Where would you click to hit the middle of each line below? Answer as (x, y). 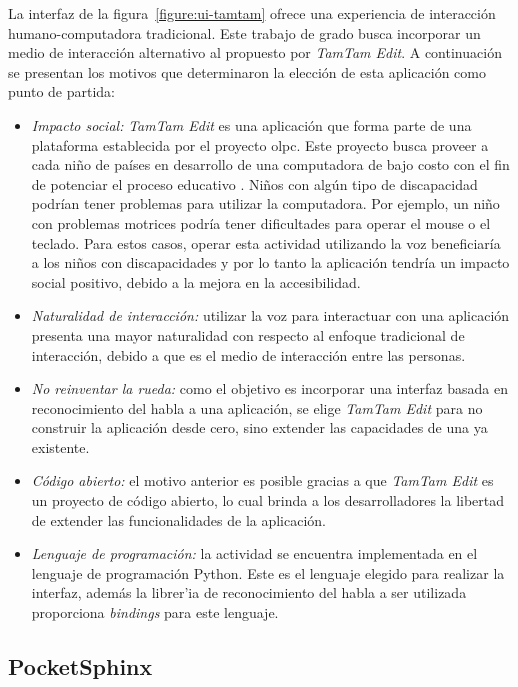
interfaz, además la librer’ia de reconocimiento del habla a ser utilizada (249, 592)
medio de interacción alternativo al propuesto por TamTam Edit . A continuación (255, 52)
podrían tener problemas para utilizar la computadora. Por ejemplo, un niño (265, 203)
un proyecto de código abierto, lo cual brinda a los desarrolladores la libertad (268, 500)
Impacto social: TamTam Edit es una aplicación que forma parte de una (251, 124)
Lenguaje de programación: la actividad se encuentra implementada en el (254, 553)
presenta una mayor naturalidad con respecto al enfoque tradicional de (248, 334)
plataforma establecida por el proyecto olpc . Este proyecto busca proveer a (260, 144)
